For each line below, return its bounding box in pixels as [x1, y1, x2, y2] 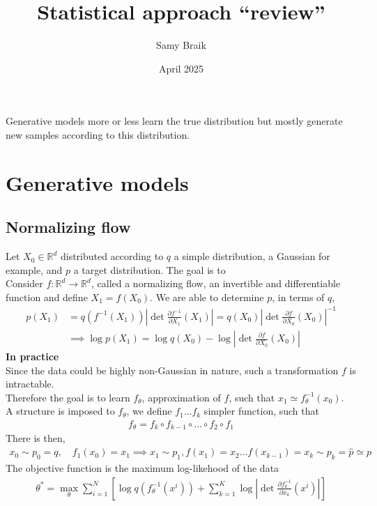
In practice [6, 349, 59, 364]
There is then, [6, 431, 66, 445]
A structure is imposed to [6, 404, 115, 418]
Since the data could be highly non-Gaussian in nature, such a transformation [6, 362, 339, 377]
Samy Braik [156, 38, 206, 52]
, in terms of [272, 289, 325, 304]
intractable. [6, 376, 54, 391]
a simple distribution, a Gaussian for [174, 249, 330, 263]
